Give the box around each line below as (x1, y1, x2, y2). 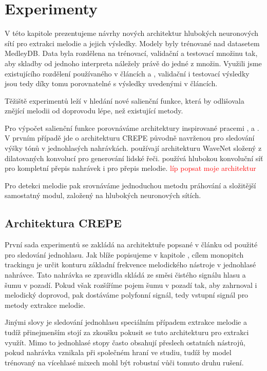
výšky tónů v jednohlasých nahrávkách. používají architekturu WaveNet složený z (5, 143, 262, 153)
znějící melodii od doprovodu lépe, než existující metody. (5, 105, 183, 116)
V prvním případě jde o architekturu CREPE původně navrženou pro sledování (5, 132, 255, 143)
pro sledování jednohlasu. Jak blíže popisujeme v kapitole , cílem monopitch (5, 249, 244, 260)
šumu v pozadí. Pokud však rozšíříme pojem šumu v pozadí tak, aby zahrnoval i (5, 279, 257, 290)
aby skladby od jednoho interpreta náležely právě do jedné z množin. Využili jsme (5, 57, 262, 68)
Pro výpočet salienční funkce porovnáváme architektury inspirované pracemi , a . (5, 122, 259, 133)
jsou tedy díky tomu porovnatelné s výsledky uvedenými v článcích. (5, 78, 218, 89)
